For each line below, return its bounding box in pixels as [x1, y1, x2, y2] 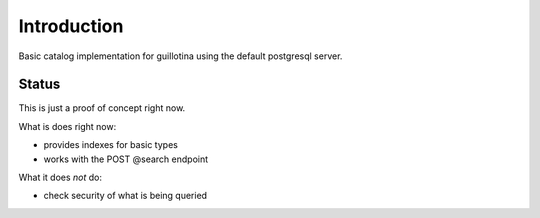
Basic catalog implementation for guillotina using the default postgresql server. [18, 50, 343, 62]
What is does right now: [18, 120, 117, 132]
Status [18, 76, 61, 93]
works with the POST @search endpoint [43, 153, 209, 165]
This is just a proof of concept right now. [18, 102, 186, 114]
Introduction [18, 15, 124, 37]
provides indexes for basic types [43, 139, 179, 151]
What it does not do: [18, 171, 103, 184]
